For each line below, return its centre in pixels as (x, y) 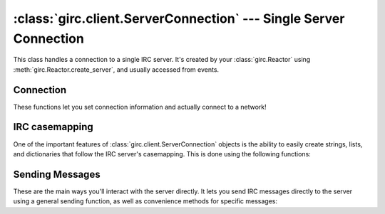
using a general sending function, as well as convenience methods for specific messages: (145, 201)
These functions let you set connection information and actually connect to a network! (140, 107)
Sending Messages (57, 174)
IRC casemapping (53, 127)
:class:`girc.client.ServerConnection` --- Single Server (179, 18)
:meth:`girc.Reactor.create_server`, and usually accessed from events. (116, 69)
